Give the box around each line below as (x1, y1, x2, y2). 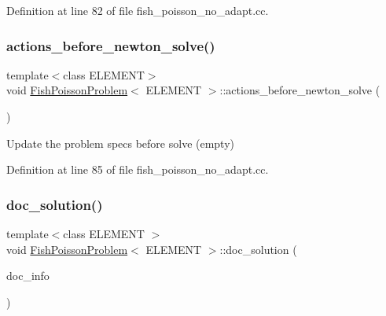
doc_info (6, 267, 50, 284)
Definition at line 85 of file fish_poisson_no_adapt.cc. (6, 161, 269, 178)
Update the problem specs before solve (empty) (6, 134, 235, 151)
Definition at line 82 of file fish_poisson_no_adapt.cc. (6, 2, 269, 18)
